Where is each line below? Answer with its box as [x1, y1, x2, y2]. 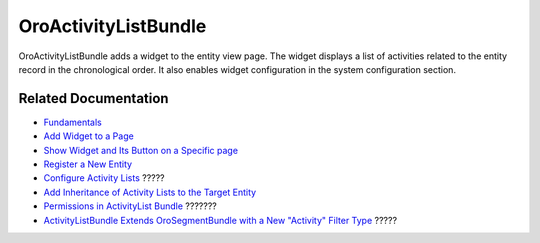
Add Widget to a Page [43, 130, 134, 142]
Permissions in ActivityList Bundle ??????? [43, 200, 217, 212]
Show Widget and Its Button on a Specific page [43, 144, 239, 156]
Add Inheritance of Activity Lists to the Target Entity [43, 186, 257, 198]
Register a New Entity [43, 158, 133, 170]
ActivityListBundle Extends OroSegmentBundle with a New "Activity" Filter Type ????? [43, 214, 398, 226]
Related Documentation [18, 90, 169, 107]
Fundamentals [43, 116, 102, 128]
